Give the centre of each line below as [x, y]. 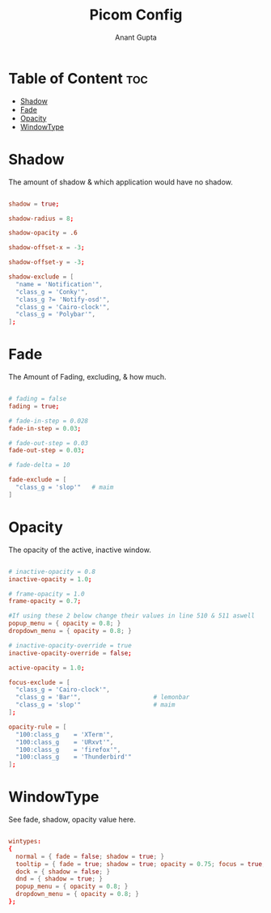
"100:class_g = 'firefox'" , [68, 750]
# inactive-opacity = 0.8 [52, 571]
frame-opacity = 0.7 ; [45, 601]
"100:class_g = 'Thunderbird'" [74, 757]
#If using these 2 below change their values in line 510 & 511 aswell [131, 616]
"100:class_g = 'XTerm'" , [65, 734]
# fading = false [38, 399]
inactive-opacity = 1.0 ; [50, 579]
